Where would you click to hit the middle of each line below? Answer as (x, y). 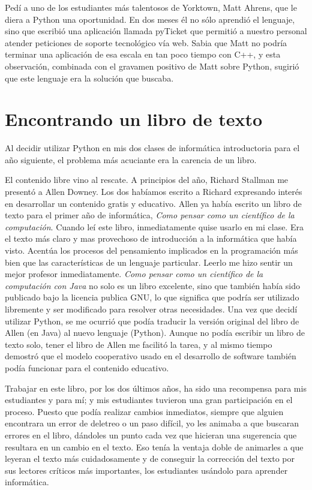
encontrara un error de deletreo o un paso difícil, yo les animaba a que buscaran (152, 423)
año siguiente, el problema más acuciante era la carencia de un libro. (131, 159)
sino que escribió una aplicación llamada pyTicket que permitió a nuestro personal (156, 31)
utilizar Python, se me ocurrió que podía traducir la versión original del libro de (152, 321)
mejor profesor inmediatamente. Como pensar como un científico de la (134, 274)
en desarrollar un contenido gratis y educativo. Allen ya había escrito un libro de (153, 203)
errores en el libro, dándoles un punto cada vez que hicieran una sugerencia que (151, 435)
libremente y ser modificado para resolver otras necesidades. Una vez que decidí (151, 309)
